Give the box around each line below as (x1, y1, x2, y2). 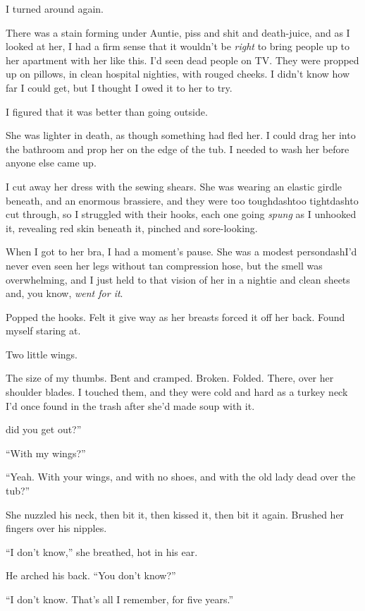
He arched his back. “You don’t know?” (6, 568, 176, 583)
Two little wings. (6, 346, 78, 361)
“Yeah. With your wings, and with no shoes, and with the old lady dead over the (6, 469, 356, 484)
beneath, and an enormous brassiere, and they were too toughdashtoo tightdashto (6, 193, 359, 207)
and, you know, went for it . (6, 286, 123, 301)
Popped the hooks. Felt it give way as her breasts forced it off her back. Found (6, 309, 345, 324)
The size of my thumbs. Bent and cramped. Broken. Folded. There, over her (6, 370, 334, 385)
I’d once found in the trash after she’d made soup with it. (6, 398, 255, 413)
